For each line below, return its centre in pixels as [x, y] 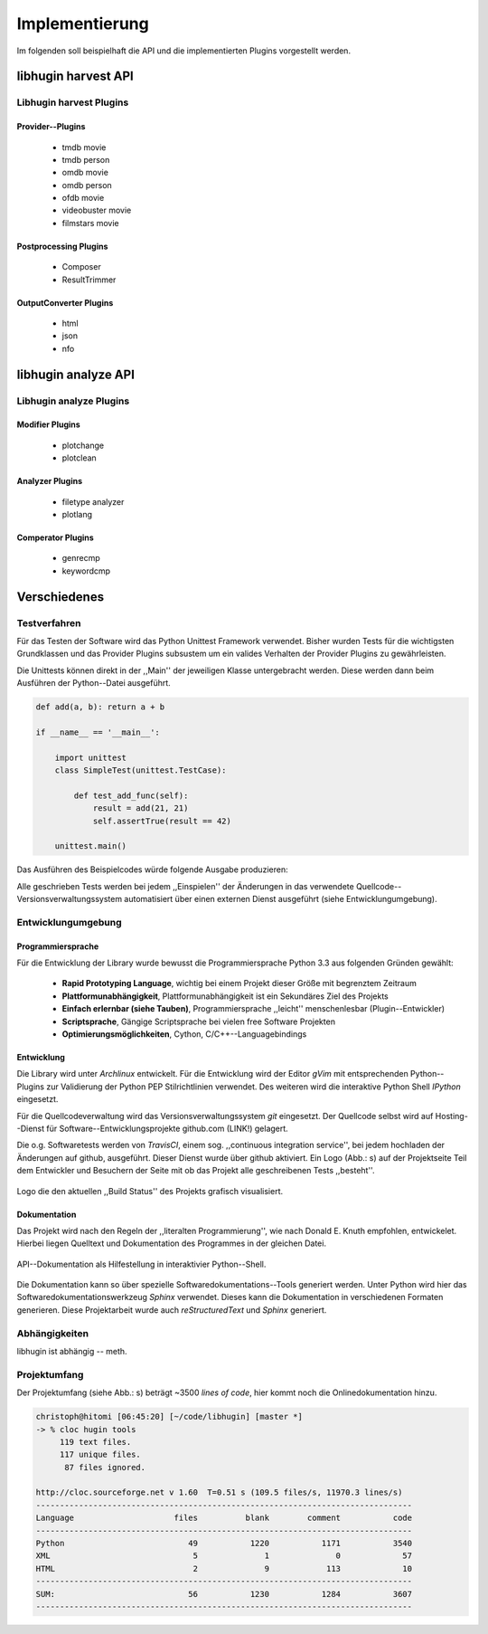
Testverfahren [49, 622]
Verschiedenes [60, 597]
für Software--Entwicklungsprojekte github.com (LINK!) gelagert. [167, 1128]
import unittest [90, 757]
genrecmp [81, 558]
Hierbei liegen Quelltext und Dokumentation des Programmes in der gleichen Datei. [172, 1243]
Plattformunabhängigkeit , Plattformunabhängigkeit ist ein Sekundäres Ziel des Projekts [225, 996]
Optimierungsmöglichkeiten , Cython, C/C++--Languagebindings [184, 1034]
